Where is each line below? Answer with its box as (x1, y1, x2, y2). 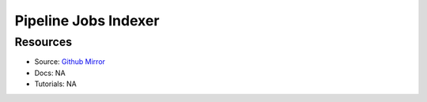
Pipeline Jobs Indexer (14, 12, 160, 29)
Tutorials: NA (34, 79, 77, 89)
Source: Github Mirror (34, 57, 106, 66)
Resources (14, 35, 73, 49)
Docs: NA (34, 68, 66, 77)
